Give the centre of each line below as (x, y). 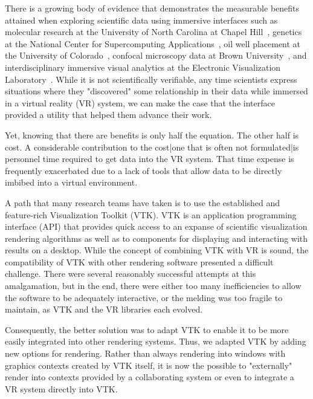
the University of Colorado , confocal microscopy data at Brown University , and (156, 55)
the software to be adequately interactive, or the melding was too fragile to (144, 297)
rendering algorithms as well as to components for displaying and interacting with (156, 238)
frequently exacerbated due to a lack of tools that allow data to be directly (144, 170)
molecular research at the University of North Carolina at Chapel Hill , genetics (153, 32)
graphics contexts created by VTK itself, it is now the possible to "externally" (149, 365)
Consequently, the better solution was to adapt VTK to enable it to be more (147, 329)
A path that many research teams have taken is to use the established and (143, 202)
